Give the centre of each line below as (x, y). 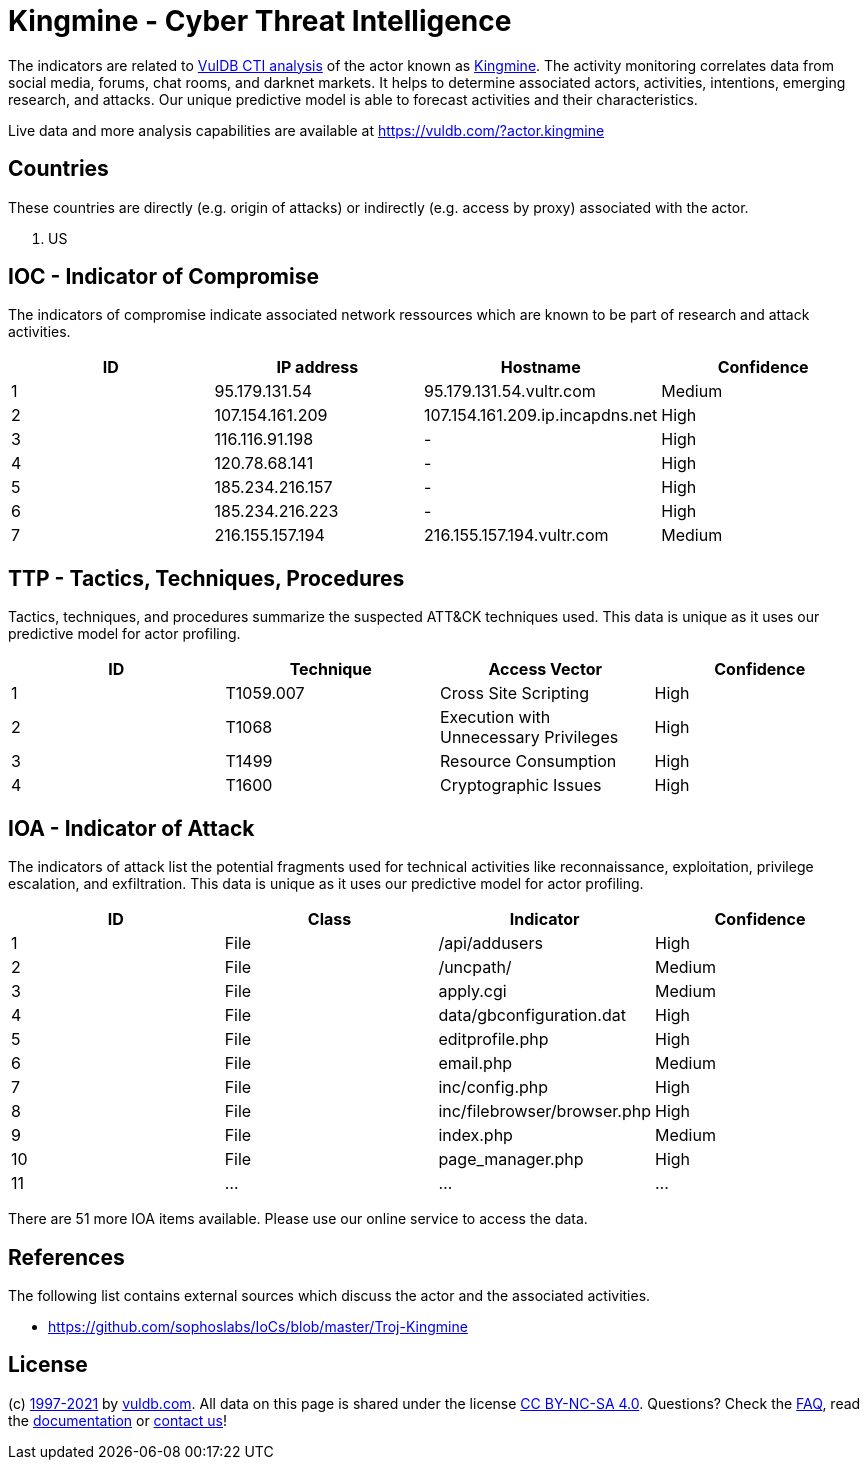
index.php (475, 1135)
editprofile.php (493, 1039)
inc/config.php (493, 1087)
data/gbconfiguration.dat (532, 1015)
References (66, 1257)
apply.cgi (472, 991)
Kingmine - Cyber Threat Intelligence (260, 21)
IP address (317, 367)
